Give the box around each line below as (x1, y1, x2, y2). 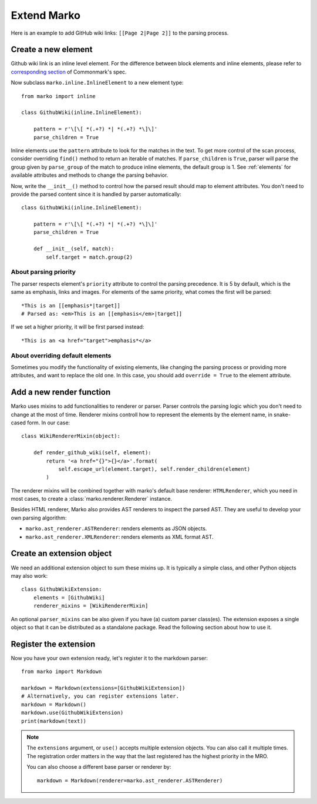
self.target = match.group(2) (46, 253, 133, 260)
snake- (274, 411, 291, 418)
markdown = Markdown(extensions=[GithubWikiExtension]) (21, 685, 186, 691)
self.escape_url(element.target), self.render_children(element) (58, 465, 251, 473)
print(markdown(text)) (21, 718, 87, 724)
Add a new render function (11, 387, 111, 397)
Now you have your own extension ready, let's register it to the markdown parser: (11, 654, 208, 661)
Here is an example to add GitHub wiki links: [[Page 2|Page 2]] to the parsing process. (11, 29, 229, 36)
